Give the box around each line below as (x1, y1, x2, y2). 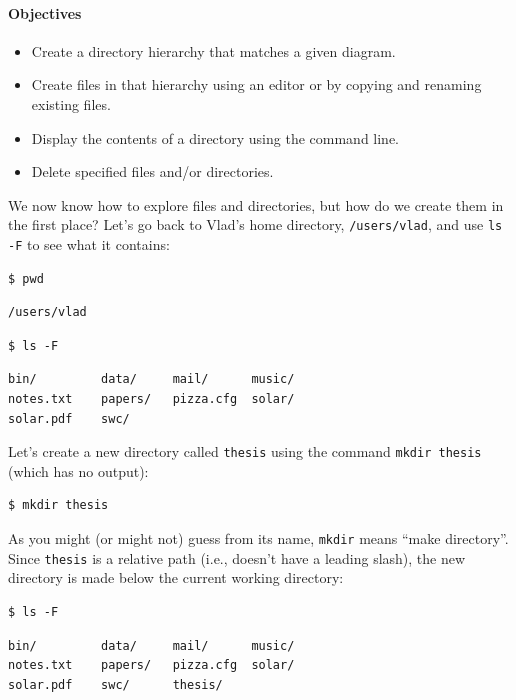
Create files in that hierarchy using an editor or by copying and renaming (31, 74, 482, 95)
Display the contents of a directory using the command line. (31, 127, 400, 148)
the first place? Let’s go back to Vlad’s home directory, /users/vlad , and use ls (8, 214, 503, 235)
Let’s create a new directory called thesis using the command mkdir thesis (8, 441, 482, 462)
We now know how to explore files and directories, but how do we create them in (8, 194, 504, 215)
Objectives (8, 2, 82, 23)
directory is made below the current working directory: (8, 567, 344, 588)
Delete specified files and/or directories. (31, 161, 274, 182)
